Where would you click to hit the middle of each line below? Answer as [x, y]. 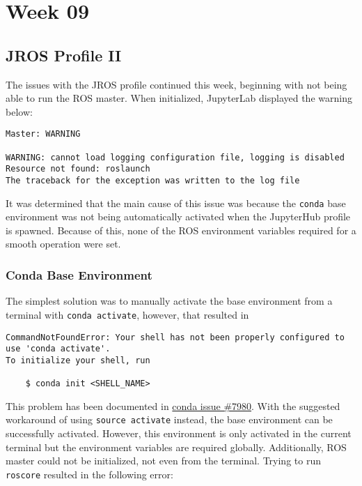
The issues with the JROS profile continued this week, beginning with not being [176, 84]
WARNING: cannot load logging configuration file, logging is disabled [175, 157]
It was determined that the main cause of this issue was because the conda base [176, 203]
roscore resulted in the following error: [89, 474]
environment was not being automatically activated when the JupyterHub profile [178, 217]
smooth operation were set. [63, 244]
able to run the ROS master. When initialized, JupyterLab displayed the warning [179, 98]
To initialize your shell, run [78, 360]
